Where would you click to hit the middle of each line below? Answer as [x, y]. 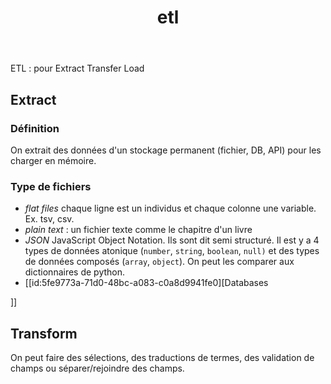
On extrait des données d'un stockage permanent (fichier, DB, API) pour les [166, 150]
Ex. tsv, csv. [49, 219]
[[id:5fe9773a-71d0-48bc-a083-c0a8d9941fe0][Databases [146, 283]
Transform [44, 333]
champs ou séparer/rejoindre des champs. [97, 368]
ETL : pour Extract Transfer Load [77, 68]
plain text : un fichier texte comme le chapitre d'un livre [138, 230]
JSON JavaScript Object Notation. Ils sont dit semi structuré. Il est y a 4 [172, 240]
